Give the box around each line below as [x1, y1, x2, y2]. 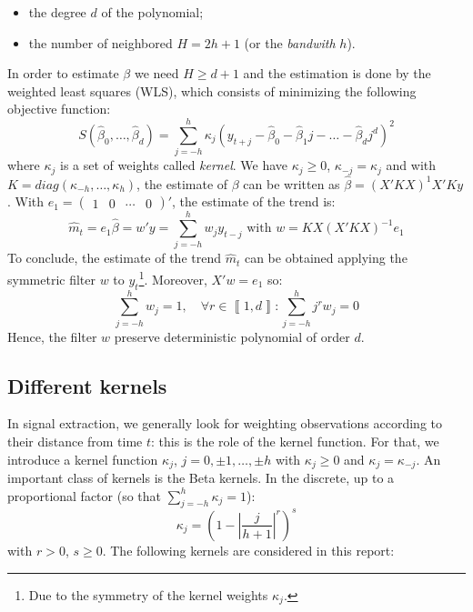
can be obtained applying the [244, 248, 408, 267]
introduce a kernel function [7, 449, 158, 468]
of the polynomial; [101, 3, 204, 21]
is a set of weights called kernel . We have [60, 156, 288, 175]
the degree [28, 3, 86, 21]
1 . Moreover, [138, 267, 207, 288]
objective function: [7, 99, 111, 118]
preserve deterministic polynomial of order [114, 326, 350, 346]
